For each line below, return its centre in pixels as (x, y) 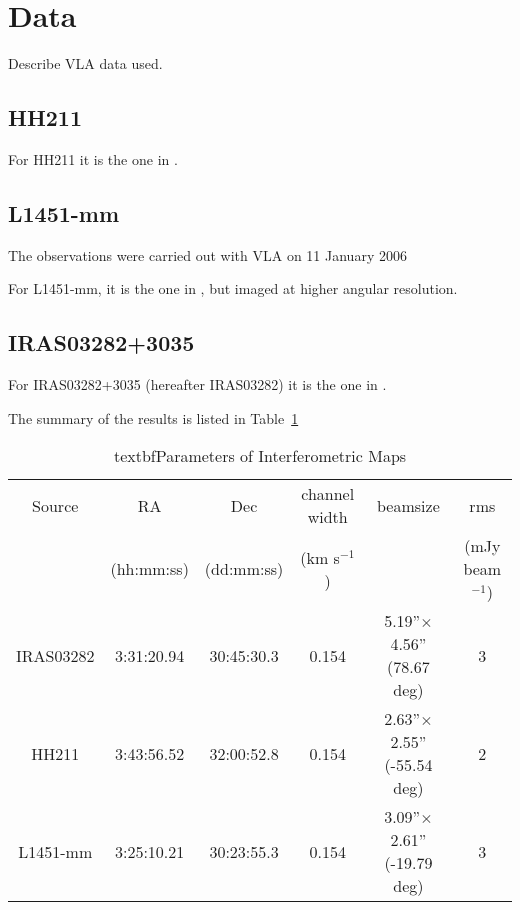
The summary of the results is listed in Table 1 (153, 417)
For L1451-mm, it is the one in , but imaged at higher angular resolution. (233, 288)
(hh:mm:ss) (149, 569)
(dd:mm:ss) (244, 569)
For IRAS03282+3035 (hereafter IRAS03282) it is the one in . (197, 384)
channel (328, 494)
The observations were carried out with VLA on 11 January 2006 (207, 254)
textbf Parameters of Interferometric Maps (260, 456)
